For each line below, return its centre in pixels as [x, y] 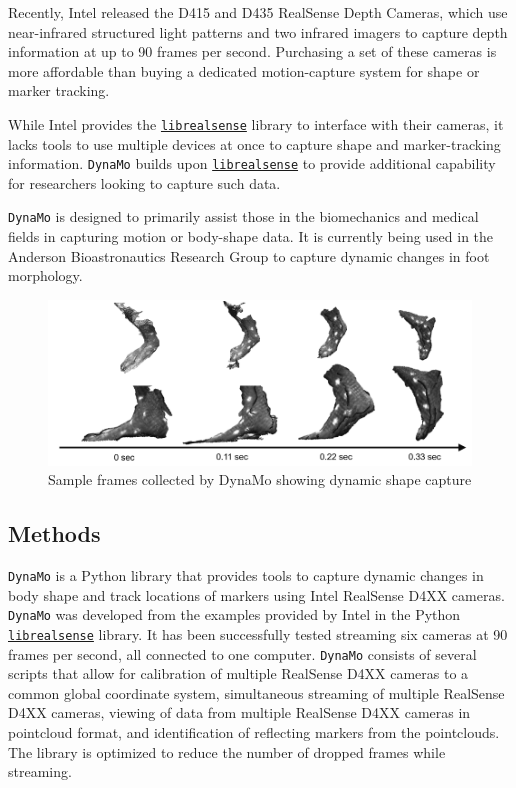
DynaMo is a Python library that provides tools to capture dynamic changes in [246, 575]
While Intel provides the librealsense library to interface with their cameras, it [256, 123]
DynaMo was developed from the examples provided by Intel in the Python [234, 614]
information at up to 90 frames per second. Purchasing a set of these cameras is [252, 51]
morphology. [45, 275]
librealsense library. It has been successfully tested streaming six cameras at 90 [258, 633]
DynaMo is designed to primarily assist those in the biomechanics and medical [243, 216]
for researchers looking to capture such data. [144, 182]
